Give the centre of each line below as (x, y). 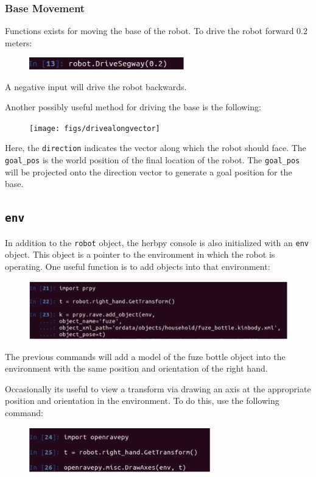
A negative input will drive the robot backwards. (96, 86)
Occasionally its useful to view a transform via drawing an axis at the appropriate (158, 388)
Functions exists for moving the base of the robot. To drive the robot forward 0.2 (156, 31)
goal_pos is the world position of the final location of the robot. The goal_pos (153, 160)
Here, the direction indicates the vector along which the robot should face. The (156, 148)
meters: (19, 42)
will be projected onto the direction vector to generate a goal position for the (149, 171)
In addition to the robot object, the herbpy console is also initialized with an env (157, 242)
